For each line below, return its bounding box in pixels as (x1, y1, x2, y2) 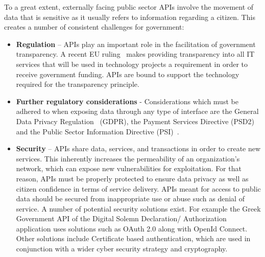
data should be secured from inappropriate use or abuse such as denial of (16, 193, 245, 204)
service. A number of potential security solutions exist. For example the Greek (16, 203, 261, 214)
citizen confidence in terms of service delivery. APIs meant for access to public (16, 183, 261, 194)
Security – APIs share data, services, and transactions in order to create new (16, 143, 261, 154)
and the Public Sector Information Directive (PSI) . (16, 126, 179, 136)
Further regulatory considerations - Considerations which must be (16, 96, 238, 106)
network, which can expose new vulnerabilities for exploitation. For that (16, 163, 242, 174)
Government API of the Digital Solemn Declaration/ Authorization (16, 213, 227, 224)
